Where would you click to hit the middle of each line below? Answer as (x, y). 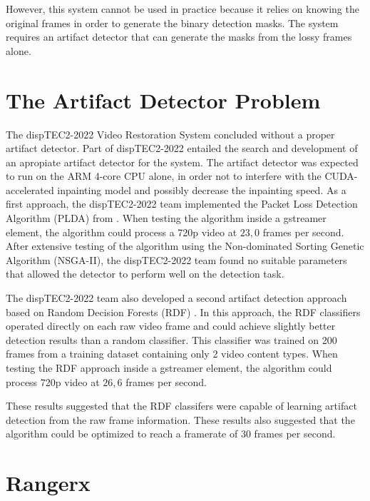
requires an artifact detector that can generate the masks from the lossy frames (179, 37)
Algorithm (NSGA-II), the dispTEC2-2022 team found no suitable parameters (176, 259)
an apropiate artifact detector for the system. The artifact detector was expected (182, 162)
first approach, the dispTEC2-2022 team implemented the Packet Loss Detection (182, 204)
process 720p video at (53, 381)
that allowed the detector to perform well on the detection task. (145, 274)
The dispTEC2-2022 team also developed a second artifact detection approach (176, 298)
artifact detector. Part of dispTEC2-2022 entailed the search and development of (182, 148)
